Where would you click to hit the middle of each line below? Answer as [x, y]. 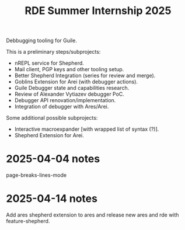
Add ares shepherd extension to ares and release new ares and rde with [92, 215]
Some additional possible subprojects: [52, 118]
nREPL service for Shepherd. [49, 63]
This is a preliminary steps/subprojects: [53, 52]
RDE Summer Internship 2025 [98, 11]
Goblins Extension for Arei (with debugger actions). [76, 82]
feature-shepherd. [28, 221]
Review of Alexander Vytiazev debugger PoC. [69, 94]
